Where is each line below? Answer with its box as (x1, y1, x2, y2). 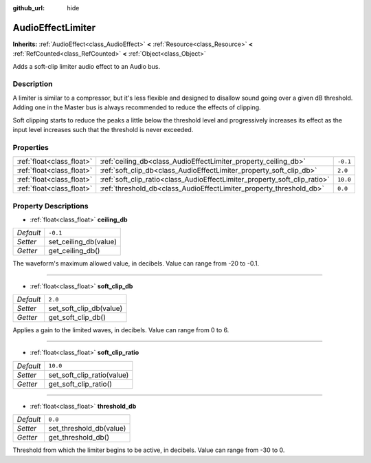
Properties (12, 142, 49, 152)
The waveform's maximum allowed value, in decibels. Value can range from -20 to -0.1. (12, 259, 260, 268)
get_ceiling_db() (48, 246, 100, 256)
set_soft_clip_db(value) (48, 303, 123, 313)
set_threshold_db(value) (48, 424, 126, 433)
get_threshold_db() (48, 433, 110, 442)
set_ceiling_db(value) (48, 237, 117, 247)
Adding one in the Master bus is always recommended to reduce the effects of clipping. (12, 103, 261, 111)
